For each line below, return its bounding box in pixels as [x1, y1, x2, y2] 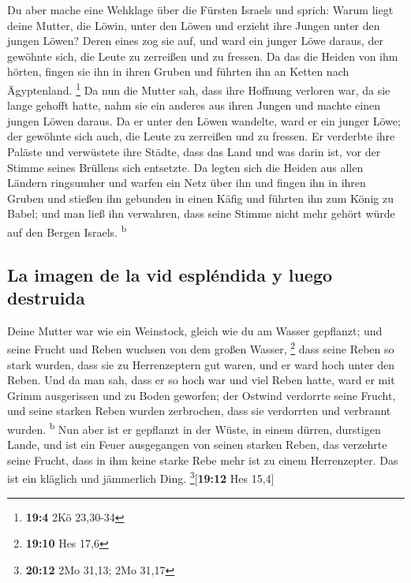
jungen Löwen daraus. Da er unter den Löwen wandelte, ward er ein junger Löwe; [7, 112, 401, 129]
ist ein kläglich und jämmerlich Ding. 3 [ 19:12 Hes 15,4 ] [7, 468, 275, 487]
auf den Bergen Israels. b [7, 221, 127, 240]
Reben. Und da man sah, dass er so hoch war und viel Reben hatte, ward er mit [7, 372, 395, 388]
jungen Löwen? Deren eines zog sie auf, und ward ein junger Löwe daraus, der [7, 32, 383, 49]
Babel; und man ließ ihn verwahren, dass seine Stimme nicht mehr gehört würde [7, 205, 395, 222]
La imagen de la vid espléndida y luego [7, 262, 333, 286]
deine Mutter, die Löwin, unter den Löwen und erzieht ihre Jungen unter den [7, 17, 380, 33]
